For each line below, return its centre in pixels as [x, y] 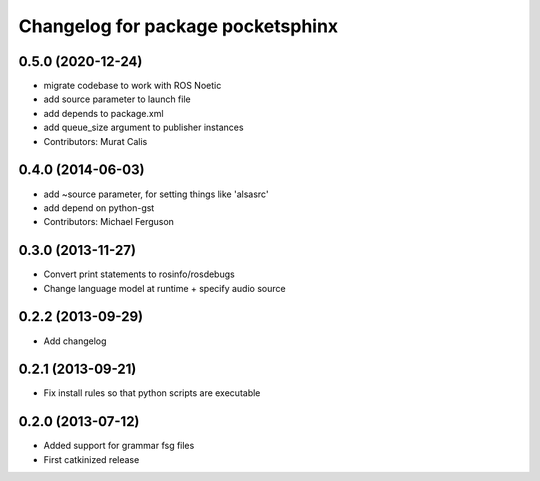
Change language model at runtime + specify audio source [164, 288]
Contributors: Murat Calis [95, 141]
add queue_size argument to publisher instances [143, 127]
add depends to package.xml [103, 113]
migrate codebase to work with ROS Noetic [132, 86]
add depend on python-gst [99, 207]
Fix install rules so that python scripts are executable [152, 393]
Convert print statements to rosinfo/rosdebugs [139, 274]
